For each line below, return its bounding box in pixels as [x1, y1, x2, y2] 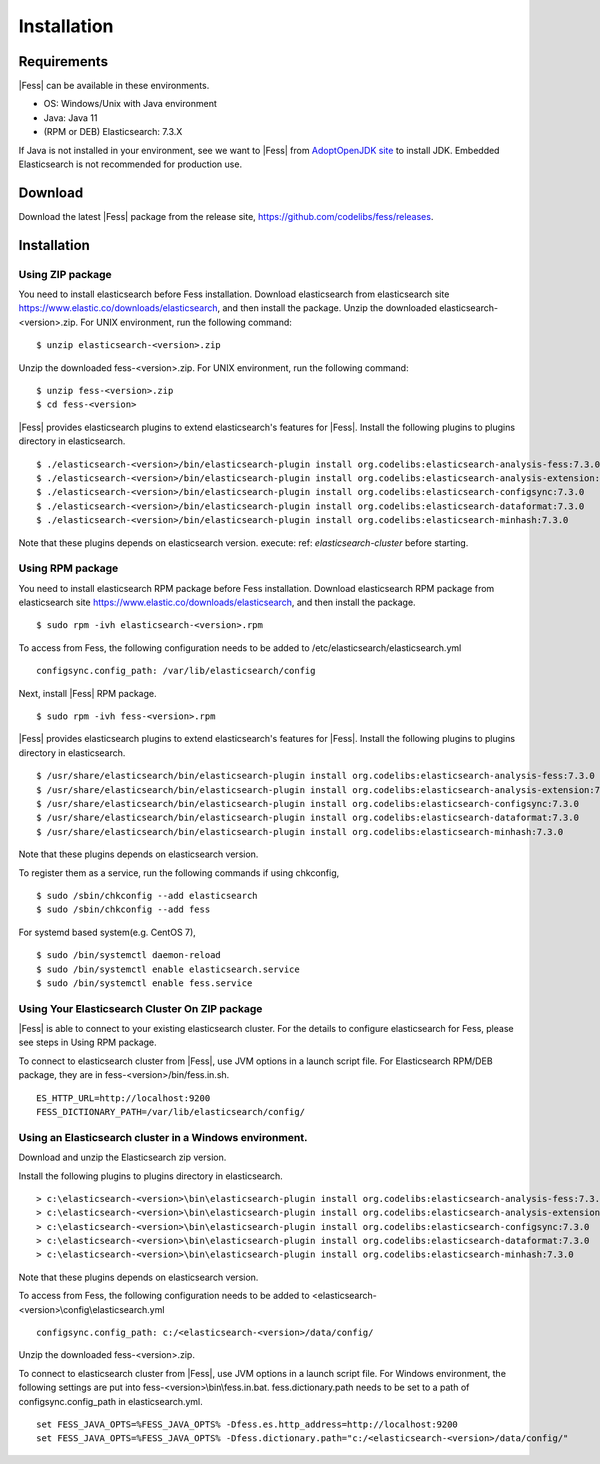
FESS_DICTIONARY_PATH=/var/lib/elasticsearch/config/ [36, 1106, 305, 1117]
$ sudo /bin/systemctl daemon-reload [36, 950, 222, 961]
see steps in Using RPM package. [18, 1036, 157, 1049]
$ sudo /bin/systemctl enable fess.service [36, 977, 253, 989]
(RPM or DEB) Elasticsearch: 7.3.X [43, 126, 183, 138]
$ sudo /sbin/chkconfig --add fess [36, 904, 211, 915]
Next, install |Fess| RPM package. [18, 687, 157, 699]
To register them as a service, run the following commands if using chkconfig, [18, 866, 340, 879]
